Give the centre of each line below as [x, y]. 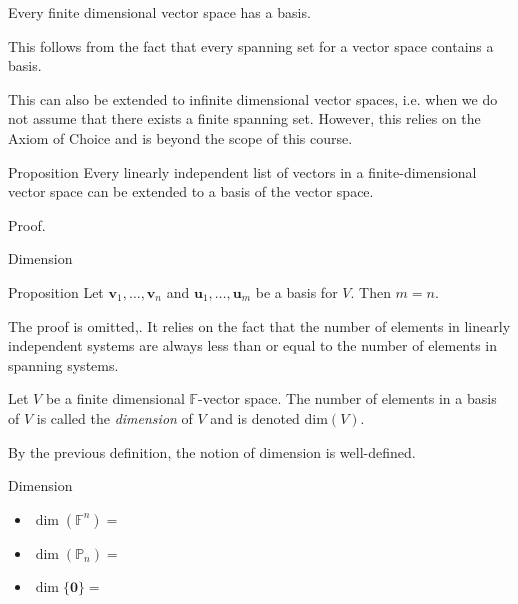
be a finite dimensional [115, 398]
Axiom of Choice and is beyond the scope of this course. [180, 137]
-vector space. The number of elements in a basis [347, 398]
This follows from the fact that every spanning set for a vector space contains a [251, 45]
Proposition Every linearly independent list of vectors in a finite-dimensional [242, 171]
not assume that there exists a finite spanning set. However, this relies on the [244, 118]
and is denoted [255, 417]
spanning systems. [63, 364]
